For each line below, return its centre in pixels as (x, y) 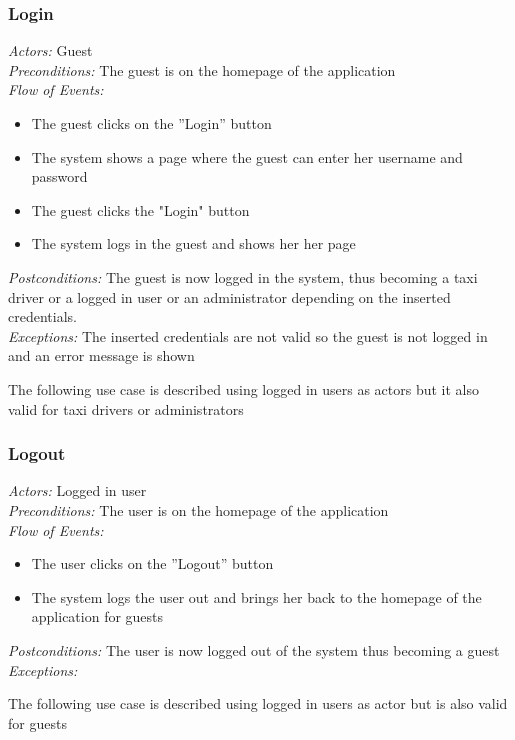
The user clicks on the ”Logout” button (152, 563)
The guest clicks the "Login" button (140, 209)
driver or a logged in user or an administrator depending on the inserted (229, 296)
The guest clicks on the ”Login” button (151, 123)
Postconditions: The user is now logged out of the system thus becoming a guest (254, 649)
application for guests (97, 616)
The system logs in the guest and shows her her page (193, 243)
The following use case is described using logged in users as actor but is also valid (258, 703)
